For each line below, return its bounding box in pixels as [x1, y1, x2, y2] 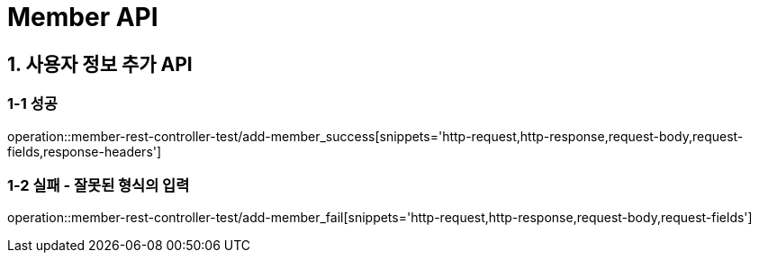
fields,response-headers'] [7, 143, 162, 159]
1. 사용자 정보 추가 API [7, 52, 193, 76]
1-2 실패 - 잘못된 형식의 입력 [7, 175, 190, 194]
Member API [7, 2, 158, 32]
